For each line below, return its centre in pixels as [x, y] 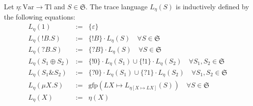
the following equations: [40, 17]
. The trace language [117, 6]
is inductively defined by [212, 6]
